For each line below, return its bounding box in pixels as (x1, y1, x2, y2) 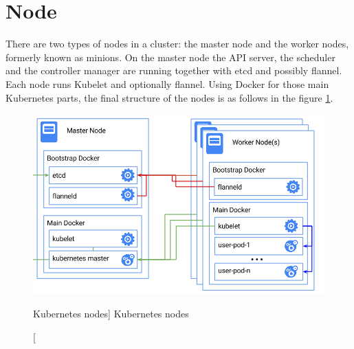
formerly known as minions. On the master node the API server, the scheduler (5, 49, 335, 64)
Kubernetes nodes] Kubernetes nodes (33, 306, 189, 321)
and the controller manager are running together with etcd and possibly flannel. (5, 63, 342, 78)
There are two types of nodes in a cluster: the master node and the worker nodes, (5, 36, 349, 51)
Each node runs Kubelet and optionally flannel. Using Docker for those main (5, 76, 329, 91)
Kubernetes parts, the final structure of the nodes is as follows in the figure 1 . (5, 90, 333, 104)
